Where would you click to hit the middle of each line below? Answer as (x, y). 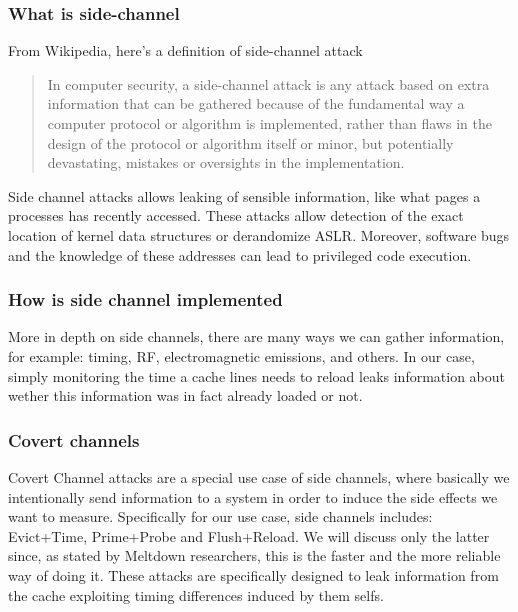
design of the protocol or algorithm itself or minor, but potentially (250, 142)
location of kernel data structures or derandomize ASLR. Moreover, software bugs (259, 234)
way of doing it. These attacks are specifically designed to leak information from (253, 574)
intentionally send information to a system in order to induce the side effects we (253, 496)
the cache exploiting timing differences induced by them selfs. (196, 594)
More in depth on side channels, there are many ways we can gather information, (256, 336)
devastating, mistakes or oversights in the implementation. (226, 162)
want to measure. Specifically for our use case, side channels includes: (220, 516)
